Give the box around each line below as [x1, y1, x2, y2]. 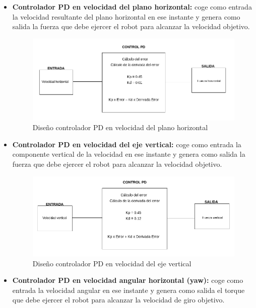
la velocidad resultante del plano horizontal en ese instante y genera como [12, 11, 240, 22]
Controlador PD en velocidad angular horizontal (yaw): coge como [12, 275, 243, 285]
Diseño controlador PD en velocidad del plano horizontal [32, 122, 208, 133]
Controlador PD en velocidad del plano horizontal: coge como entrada [12, 2, 252, 12]
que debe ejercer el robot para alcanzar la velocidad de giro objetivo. [12, 294, 225, 305]
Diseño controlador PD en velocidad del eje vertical [32, 258, 191, 268]
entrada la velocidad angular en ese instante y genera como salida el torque [12, 284, 245, 295]
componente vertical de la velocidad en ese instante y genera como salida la [12, 149, 245, 159]
